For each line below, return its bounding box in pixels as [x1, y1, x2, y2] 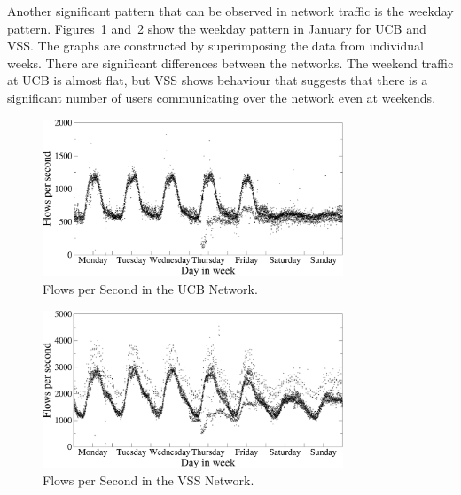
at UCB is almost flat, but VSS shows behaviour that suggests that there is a [7, 71, 428, 89]
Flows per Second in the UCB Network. [43, 280, 258, 298]
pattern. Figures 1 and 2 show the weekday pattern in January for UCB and [7, 19, 426, 37]
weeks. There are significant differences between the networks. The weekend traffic [7, 53, 454, 72]
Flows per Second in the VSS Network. [43, 471, 254, 490]
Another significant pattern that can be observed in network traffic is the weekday [7, 2, 454, 19]
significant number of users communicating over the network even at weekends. [7, 88, 436, 106]
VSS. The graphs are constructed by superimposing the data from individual [7, 36, 424, 55]
